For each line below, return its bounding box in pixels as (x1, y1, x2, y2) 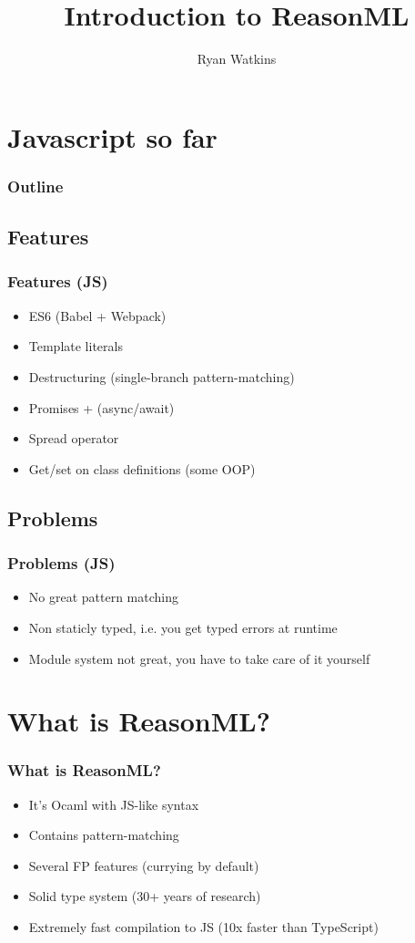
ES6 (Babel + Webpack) (28, 306, 167, 325)
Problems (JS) (7, 552, 116, 575)
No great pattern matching (28, 587, 178, 606)
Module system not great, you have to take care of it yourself (28, 648, 370, 668)
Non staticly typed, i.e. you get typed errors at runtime (28, 617, 338, 637)
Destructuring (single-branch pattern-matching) (28, 367, 295, 386)
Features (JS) (7, 270, 108, 293)
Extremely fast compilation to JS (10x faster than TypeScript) (28, 917, 379, 937)
